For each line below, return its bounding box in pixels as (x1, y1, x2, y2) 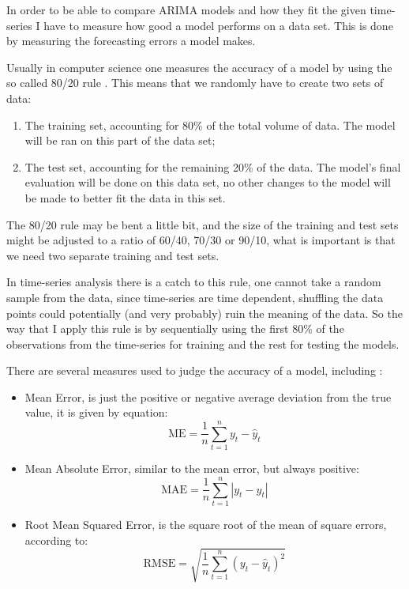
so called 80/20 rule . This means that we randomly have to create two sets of (6, 74, 384, 91)
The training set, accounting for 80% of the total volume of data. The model (24, 116, 396, 133)
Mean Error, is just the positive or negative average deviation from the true (24, 388, 392, 405)
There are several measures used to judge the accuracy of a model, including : (6, 362, 383, 379)
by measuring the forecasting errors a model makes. (6, 32, 256, 49)
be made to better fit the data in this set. (24, 189, 226, 206)
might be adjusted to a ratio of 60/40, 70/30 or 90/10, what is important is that (6, 232, 396, 248)
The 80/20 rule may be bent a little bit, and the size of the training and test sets (6, 216, 399, 232)
